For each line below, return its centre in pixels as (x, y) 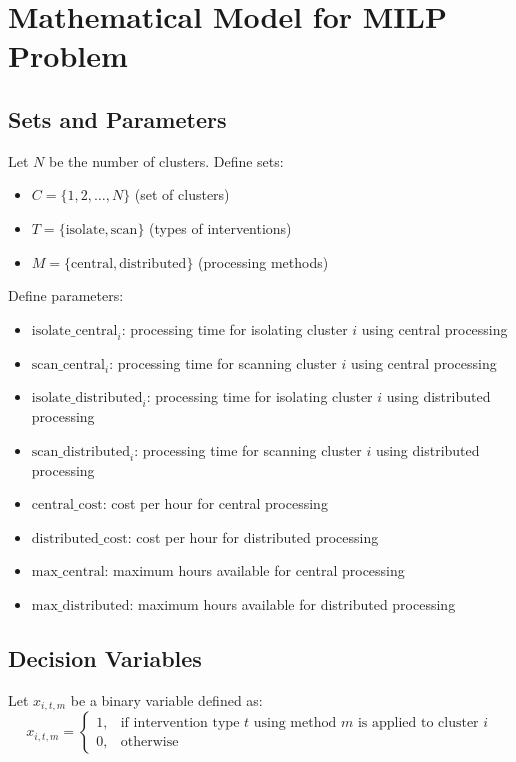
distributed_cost (79, 538)
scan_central (68, 364)
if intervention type (180, 722)
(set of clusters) (182, 194)
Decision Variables (105, 657)
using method (295, 722)
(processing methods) (263, 261)
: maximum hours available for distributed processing (292, 603)
